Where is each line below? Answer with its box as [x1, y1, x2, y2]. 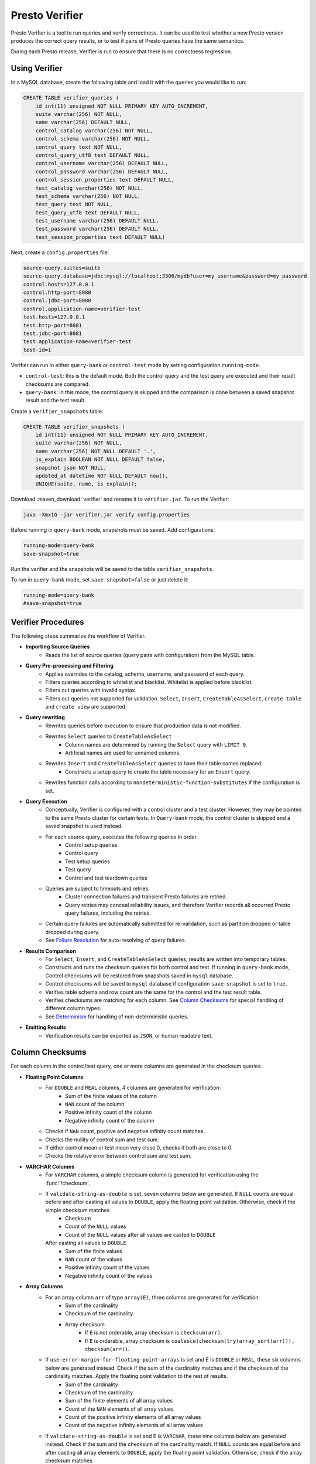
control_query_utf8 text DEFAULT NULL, [35, 152, 150, 158]
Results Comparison [25, 948, 76, 955]
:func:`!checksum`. [45, 1179, 91, 1186]
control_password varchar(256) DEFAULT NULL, [35, 168, 169, 175]
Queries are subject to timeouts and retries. [45, 885, 150, 892]
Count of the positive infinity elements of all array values [65, 1414, 201, 1421]
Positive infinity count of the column [65, 1109, 152, 1116]
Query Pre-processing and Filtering [25, 662, 114, 669]
